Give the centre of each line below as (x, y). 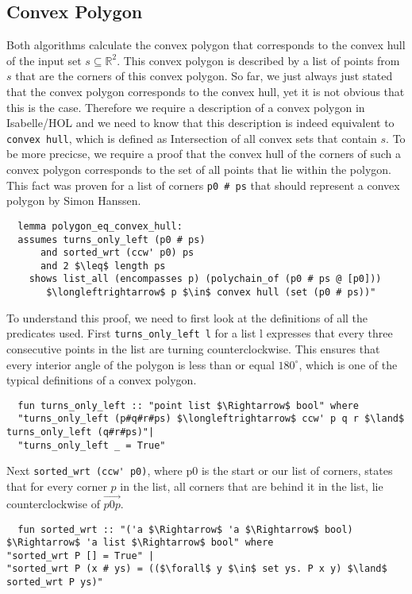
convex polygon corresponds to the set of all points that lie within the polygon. (199, 170)
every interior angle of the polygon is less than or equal (141, 364)
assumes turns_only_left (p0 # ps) (112, 239)
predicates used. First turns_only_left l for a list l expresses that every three (200, 333)
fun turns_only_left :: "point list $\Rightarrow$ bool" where (188, 405)
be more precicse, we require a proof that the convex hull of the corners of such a (204, 154)
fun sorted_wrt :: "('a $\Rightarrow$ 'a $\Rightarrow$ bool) (185, 529)
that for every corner (57, 486)
